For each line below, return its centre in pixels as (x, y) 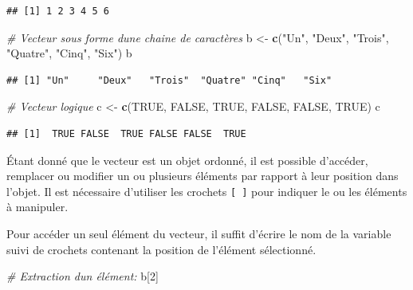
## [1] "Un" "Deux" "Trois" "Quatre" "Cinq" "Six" (169, 80)
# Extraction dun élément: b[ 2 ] (83, 276)
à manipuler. (37, 207)
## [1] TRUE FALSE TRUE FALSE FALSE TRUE (126, 133)
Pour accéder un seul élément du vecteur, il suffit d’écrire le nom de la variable (199, 233)
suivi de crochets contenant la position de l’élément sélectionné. (161, 249)
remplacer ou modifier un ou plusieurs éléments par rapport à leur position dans (203, 176)
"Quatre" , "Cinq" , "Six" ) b (69, 53)
